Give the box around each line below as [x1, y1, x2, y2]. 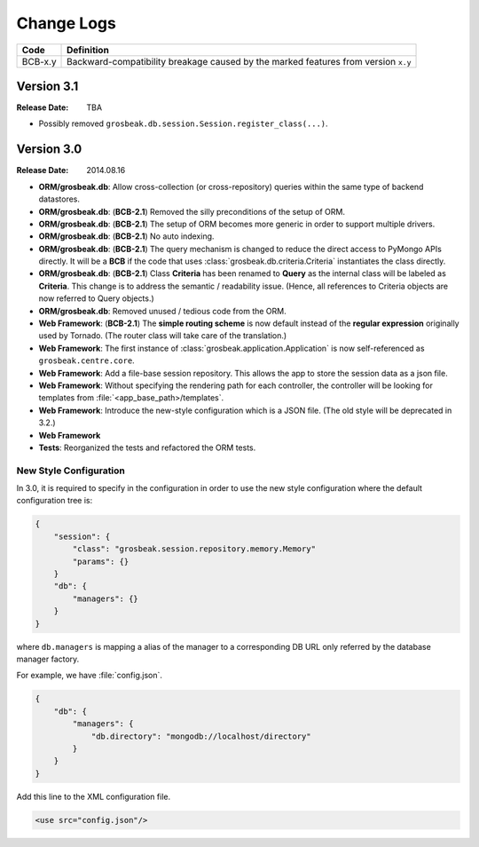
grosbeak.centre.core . [38, 355, 135, 366]
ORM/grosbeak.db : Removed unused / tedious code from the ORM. [38, 305, 287, 316]
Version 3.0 [16, 142, 82, 157]
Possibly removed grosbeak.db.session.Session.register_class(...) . [38, 118, 328, 129]
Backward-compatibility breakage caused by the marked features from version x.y [67, 55, 412, 67]
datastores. [38, 194, 80, 204]
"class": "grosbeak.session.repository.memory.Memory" [72, 544, 317, 554]
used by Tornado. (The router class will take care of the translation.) [38, 330, 287, 341]
